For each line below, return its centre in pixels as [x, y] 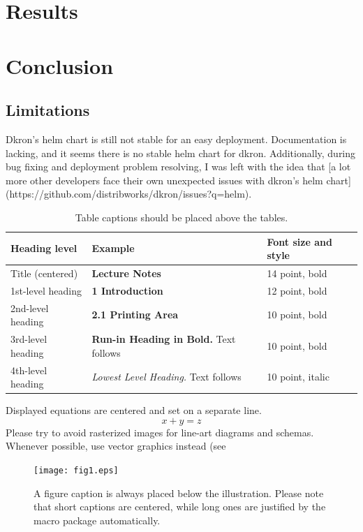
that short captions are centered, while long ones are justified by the [180, 507]
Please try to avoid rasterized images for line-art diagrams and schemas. [160, 432]
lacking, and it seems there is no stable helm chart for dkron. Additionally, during [181, 153]
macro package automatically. [97, 520]
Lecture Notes [126, 273]
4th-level [29, 370]
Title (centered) [44, 273]
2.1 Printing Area [135, 315]
